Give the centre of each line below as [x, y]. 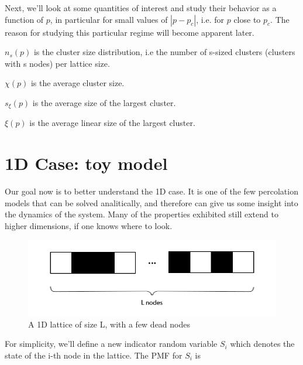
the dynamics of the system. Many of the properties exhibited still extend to [142, 214]
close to [247, 19]
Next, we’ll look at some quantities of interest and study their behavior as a [141, 8]
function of [24, 19]
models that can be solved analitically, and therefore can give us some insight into [151, 202]
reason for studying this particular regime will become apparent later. [130, 32]
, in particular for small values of [109, 19]
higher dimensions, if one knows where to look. [89, 225]
